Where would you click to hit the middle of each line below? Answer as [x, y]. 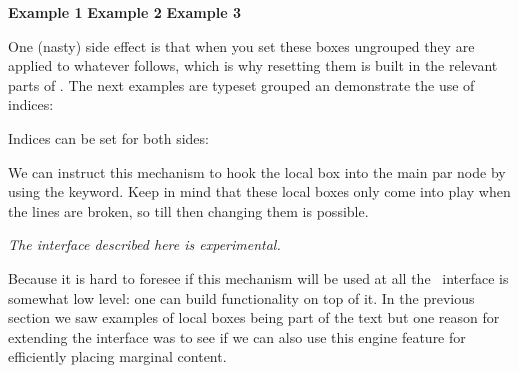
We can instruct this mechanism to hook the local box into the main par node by [257, 171]
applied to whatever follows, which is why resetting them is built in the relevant [253, 65]
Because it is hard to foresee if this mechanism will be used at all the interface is [258, 277]
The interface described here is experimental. [144, 244]
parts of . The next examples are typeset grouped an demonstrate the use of [241, 84]
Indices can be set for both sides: [108, 137]
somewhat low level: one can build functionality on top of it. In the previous [241, 297]
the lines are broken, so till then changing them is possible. [188, 210]
